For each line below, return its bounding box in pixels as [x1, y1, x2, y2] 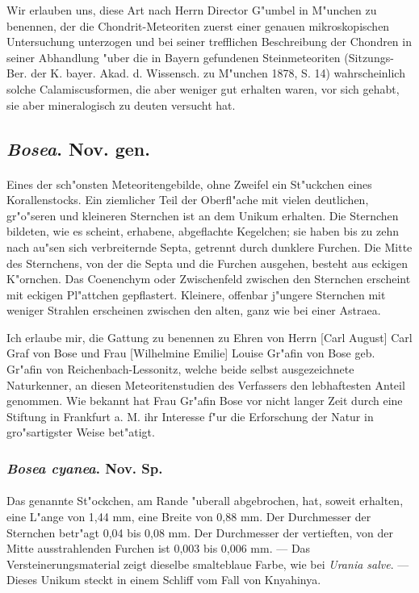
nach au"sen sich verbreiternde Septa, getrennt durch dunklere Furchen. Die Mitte [6, 238, 413, 255]
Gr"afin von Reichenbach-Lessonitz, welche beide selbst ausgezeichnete [6, 361, 354, 378]
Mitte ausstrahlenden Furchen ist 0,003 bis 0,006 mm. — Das [6, 540, 311, 557]
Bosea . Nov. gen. [6, 136, 150, 161]
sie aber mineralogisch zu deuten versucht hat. [6, 96, 236, 113]
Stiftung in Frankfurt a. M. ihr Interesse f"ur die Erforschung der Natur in [6, 407, 374, 424]
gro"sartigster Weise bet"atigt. [6, 424, 155, 441]
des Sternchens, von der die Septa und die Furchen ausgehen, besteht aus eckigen [6, 254, 408, 271]
